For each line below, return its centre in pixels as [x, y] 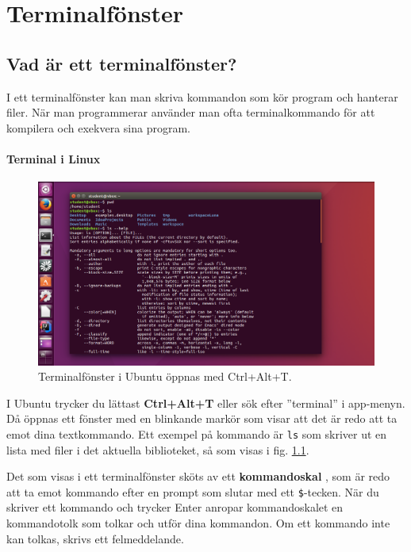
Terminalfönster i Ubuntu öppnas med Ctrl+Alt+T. [165, 376]
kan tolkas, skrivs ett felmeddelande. [95, 538]
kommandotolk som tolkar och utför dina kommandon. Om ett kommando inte [198, 523]
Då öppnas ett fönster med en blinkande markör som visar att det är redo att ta [202, 418]
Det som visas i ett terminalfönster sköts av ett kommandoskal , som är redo [198, 476]
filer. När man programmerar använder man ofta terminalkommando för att [191, 112]
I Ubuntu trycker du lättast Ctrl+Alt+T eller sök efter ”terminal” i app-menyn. [206, 402]
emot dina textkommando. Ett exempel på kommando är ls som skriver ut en [197, 433]
